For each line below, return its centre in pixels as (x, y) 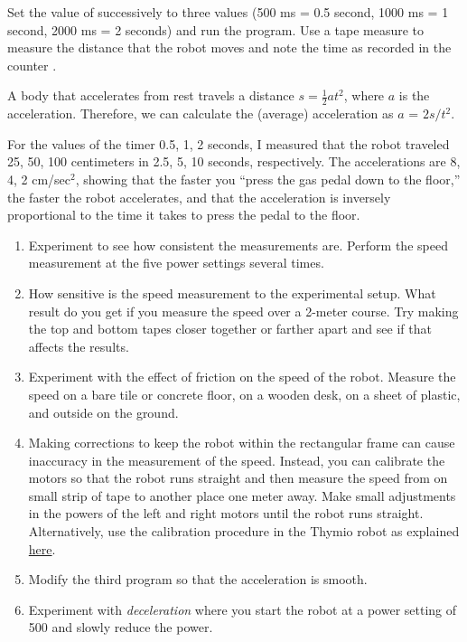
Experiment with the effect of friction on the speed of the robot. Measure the (242, 377)
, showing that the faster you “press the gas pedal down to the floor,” (268, 179)
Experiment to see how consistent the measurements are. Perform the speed (238, 245)
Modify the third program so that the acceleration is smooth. (198, 579)
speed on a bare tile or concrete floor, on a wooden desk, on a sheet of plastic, (244, 394)
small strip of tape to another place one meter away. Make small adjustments (242, 495)
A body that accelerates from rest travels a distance (151, 95)
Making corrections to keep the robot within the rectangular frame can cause (242, 443)
